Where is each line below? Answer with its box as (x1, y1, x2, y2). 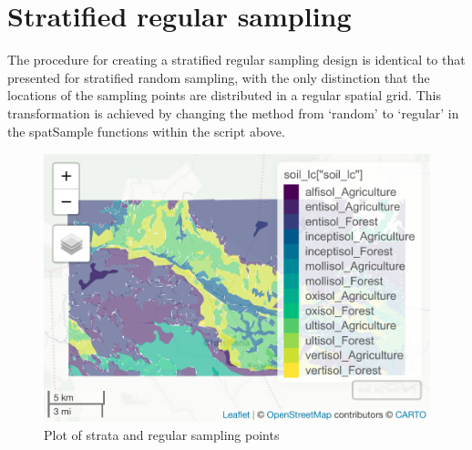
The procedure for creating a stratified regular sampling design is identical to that (7, 50, 466, 69)
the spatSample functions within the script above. (7, 121, 285, 140)
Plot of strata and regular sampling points (44, 424, 280, 444)
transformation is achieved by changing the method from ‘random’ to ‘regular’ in (7, 103, 459, 122)
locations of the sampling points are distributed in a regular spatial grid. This (7, 86, 441, 105)
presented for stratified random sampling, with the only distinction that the (7, 67, 430, 87)
